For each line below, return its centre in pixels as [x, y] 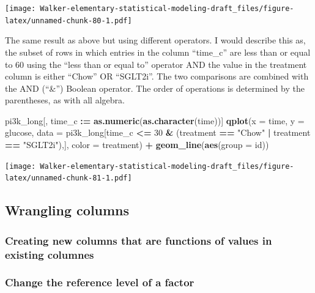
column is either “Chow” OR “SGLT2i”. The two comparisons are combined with [157, 76]
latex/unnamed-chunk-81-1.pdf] [69, 178]
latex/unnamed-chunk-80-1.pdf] [69, 20]
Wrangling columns [67, 210]
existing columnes [50, 254]
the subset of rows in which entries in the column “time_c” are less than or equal [158, 52]
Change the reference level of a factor [100, 282]
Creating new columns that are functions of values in [139, 240]
